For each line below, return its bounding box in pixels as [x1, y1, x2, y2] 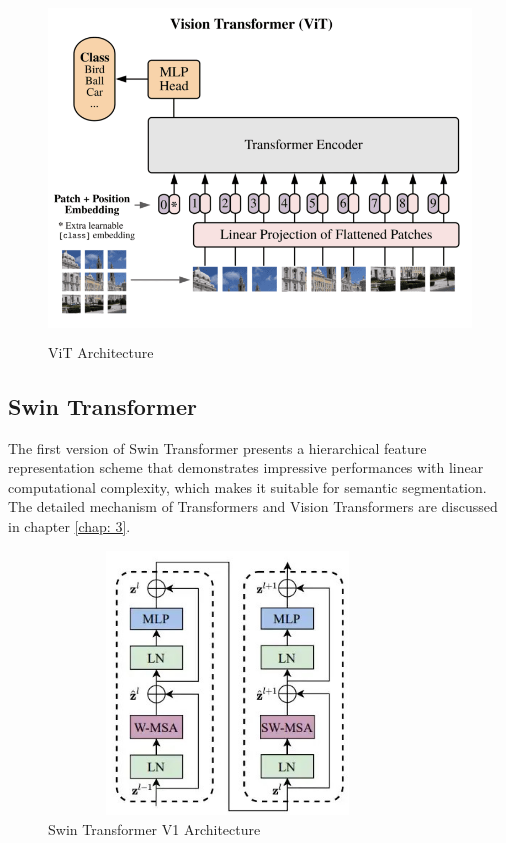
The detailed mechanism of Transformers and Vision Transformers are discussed [8, 496, 498, 517]
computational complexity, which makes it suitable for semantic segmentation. [8, 476, 487, 497]
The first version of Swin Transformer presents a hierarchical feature [8, 437, 427, 458]
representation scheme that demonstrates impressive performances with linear [8, 457, 484, 478]
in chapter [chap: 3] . [8, 515, 131, 536]
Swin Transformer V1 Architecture [48, 818, 261, 839]
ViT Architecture [48, 341, 154, 362]
